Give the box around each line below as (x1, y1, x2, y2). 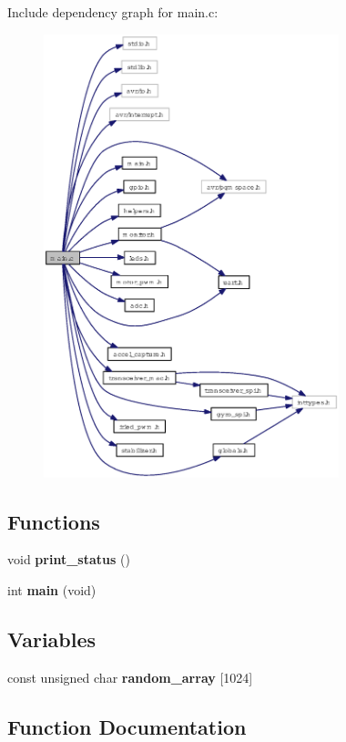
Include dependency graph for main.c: (7, 3, 219, 21)
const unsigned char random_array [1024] (7, 667, 253, 686)
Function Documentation (7, 712, 247, 740)
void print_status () (7, 550, 130, 569)
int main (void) (7, 580, 97, 599)
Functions (7, 507, 100, 535)
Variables (7, 624, 97, 653)
